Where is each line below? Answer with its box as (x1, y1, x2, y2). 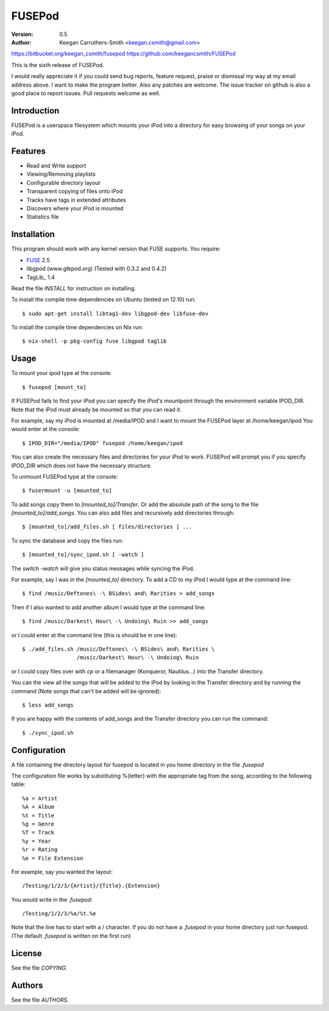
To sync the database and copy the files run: (11, 537, 124, 544)
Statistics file (26, 213, 59, 221)
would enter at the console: (11, 426, 80, 433)
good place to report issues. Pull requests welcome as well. (11, 89, 161, 97)
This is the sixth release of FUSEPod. (11, 61, 104, 68)
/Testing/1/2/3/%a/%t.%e (22, 910, 96, 917)
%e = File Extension (22, 854, 83, 862)
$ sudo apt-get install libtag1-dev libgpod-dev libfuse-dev (22, 310, 208, 317)
